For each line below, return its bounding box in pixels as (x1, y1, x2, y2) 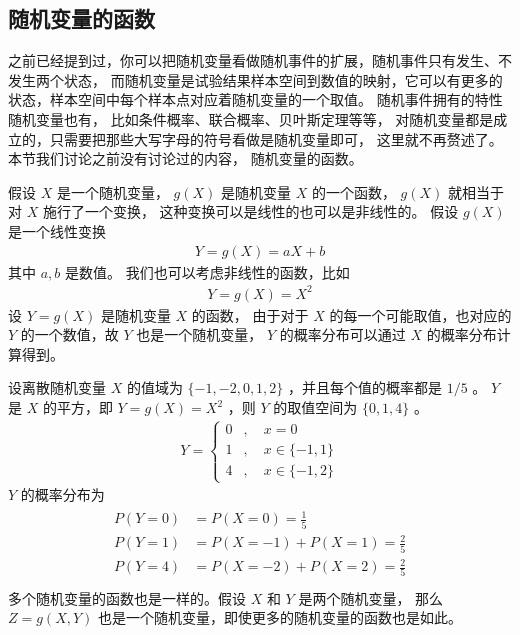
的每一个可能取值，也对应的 (329, 304, 512, 325)
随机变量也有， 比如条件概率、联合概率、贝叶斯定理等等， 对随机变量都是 (8, 108, 494, 129)
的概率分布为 (20, 484, 105, 505)
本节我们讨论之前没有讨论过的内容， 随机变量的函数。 (8, 148, 363, 169)
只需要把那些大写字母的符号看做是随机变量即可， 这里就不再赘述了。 (49, 128, 503, 149)
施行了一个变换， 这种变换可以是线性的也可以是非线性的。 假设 (42, 201, 459, 222)
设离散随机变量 (8, 377, 106, 398)
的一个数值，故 (20, 324, 119, 345)
